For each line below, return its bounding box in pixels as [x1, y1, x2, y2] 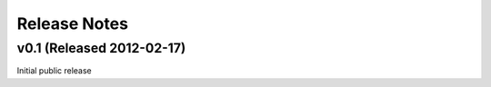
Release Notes [16, 14, 129, 34]
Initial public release [16, 65, 93, 76]
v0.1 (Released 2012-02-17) [16, 40, 186, 56]
